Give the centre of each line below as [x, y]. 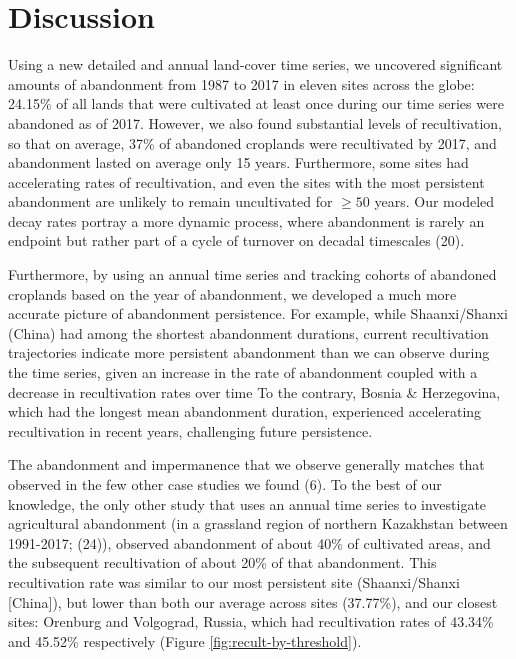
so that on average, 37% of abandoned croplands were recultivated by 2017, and [252, 142]
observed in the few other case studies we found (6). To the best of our [225, 484]
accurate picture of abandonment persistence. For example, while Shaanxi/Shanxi [258, 313]
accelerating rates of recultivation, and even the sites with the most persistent [246, 181]
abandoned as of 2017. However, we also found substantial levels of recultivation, [255, 122]
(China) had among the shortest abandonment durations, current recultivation [248, 332]
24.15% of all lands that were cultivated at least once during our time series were [256, 103]
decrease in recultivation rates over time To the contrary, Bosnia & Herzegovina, [254, 391]
